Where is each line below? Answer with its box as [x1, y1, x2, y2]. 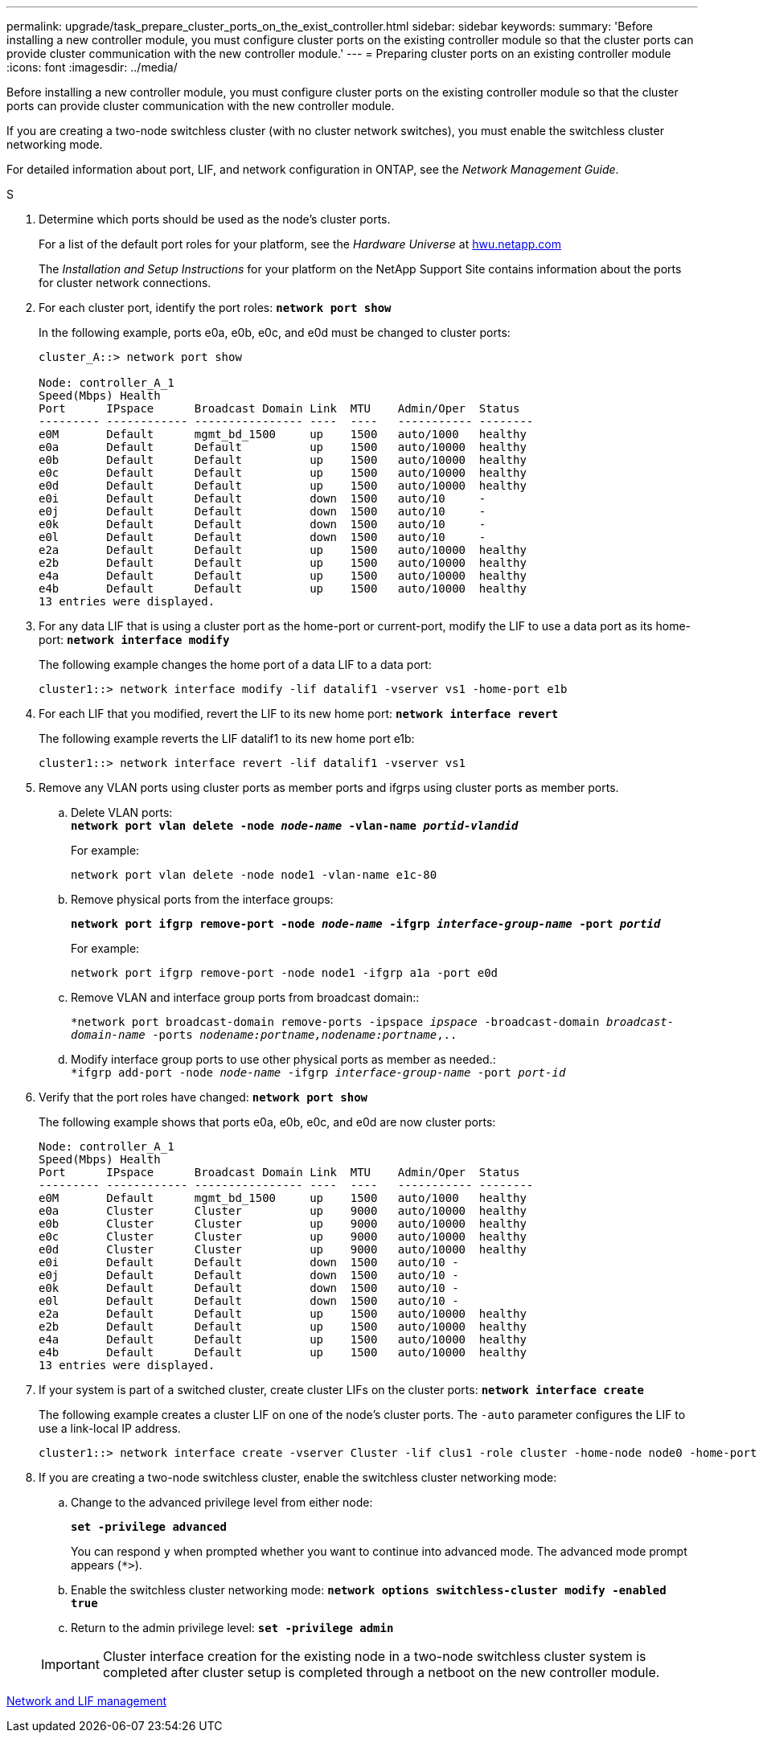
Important [41, 1656, 100, 1672]
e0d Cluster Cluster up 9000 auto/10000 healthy [39, 1243, 527, 1256]
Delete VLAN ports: [71, 806, 173, 819]
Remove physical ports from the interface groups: [71, 892, 334, 906]
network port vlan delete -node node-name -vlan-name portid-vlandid [71, 819, 519, 832]
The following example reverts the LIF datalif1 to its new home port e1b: [39, 732, 415, 745]
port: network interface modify [39, 633, 230, 646]
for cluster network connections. [39, 276, 211, 289]
